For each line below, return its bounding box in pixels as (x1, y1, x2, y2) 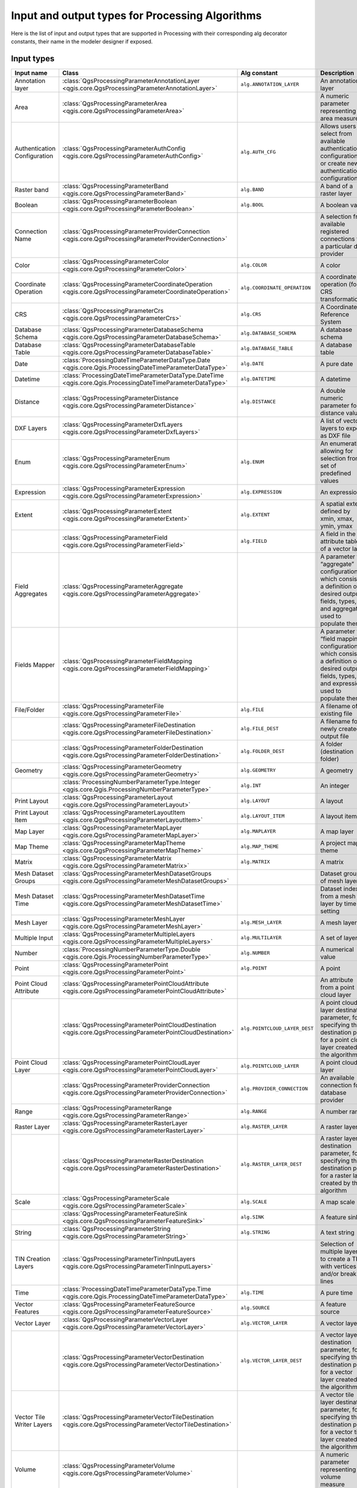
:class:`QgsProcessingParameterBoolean (62, 197, 177, 205)
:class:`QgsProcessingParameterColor (62, 257, 170, 265)
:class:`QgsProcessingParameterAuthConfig (62, 144, 186, 152)
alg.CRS (240, 311, 262, 318)
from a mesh (320, 892, 356, 900)
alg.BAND (240, 186, 264, 193)
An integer (320, 781, 350, 790)
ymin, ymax (320, 521, 353, 530)
